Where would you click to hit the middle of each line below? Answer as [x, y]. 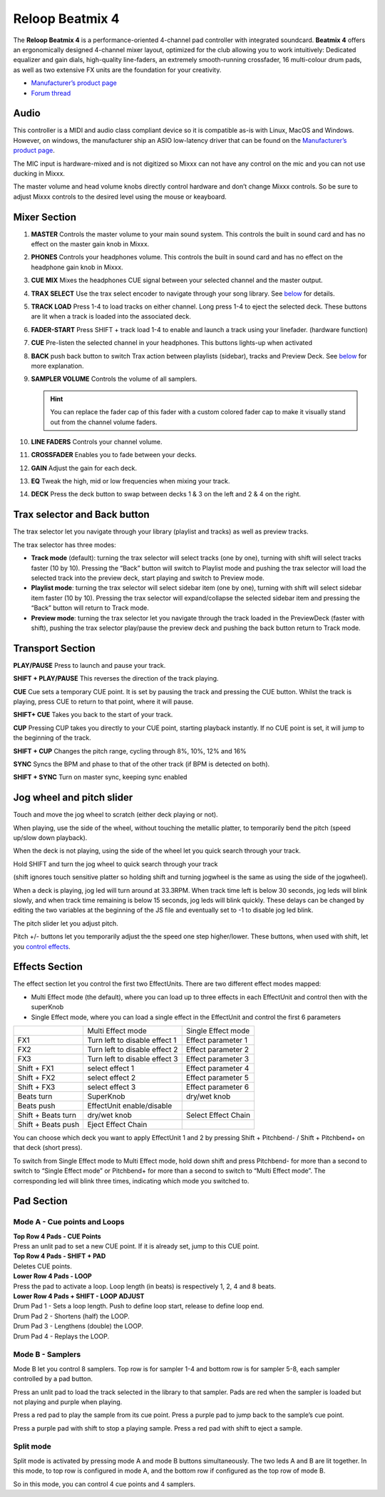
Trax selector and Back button [81, 515]
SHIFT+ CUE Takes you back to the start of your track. [93, 715]
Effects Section [48, 967]
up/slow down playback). [50, 838]
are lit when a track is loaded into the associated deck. [111, 316]
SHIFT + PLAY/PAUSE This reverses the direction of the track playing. [116, 679]
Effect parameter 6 [217, 1087]
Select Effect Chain [218, 1115]
